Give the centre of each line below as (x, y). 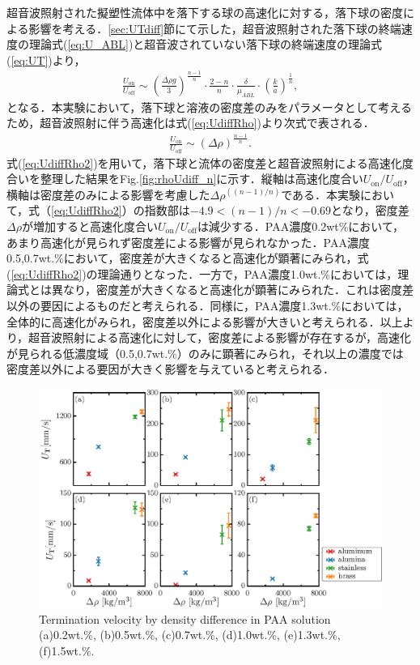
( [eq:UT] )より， (46, 60)
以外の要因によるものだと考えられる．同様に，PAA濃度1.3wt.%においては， (208, 305)
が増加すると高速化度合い (89, 226)
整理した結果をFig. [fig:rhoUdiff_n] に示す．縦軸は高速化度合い (202, 179)
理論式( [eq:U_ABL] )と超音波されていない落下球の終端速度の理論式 (205, 44)
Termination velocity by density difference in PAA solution (185, 618)
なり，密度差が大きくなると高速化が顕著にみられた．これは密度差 (238, 290)
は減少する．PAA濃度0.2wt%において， (300, 226)
